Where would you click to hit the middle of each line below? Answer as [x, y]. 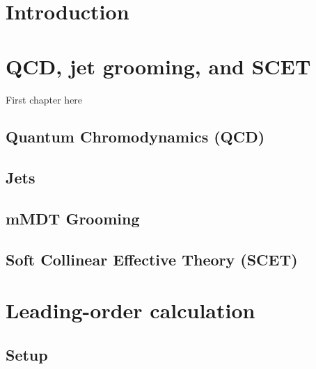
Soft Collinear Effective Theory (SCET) [152, 259]
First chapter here [44, 99]
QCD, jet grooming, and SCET [158, 66]
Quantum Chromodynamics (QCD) [135, 137]
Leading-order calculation [131, 310]
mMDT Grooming [73, 219]
